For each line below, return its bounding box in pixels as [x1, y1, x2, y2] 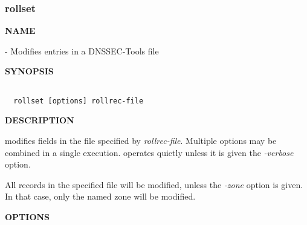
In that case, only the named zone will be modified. [5, 190, 196, 203]
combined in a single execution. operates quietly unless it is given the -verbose [5, 146, 294, 158]
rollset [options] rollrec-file [13, 96, 144, 105]
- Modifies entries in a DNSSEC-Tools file [5, 44, 159, 57]
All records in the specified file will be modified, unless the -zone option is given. [5, 178, 303, 191]
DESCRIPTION [5, 114, 74, 126]
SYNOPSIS [5, 65, 54, 77]
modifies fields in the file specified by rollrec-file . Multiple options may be [5, 134, 277, 146]
